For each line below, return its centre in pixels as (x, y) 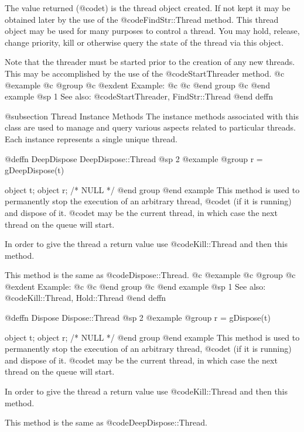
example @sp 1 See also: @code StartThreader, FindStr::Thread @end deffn (139, 96)
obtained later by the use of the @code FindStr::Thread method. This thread (142, 19)
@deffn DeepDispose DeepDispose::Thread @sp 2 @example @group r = (134, 158)
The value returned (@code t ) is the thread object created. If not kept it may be (148, 8)
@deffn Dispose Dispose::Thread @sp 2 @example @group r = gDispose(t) (138, 318)
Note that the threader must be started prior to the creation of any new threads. (150, 62)
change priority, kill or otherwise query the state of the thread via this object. (144, 42)
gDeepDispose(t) (35, 170)
